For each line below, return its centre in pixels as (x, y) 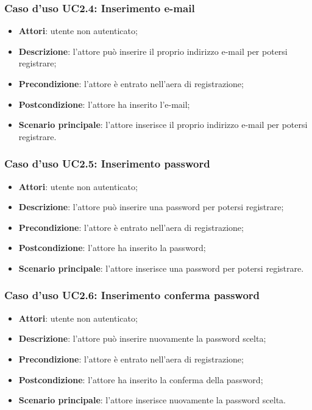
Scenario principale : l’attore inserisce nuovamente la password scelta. (152, 400)
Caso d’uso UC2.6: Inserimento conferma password (132, 295)
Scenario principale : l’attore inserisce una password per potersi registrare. (161, 268)
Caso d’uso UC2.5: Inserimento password (107, 164)
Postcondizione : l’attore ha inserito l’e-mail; (104, 104)
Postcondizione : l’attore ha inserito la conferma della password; (141, 379)
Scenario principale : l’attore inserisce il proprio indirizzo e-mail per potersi (163, 125)
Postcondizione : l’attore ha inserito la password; (112, 248)
